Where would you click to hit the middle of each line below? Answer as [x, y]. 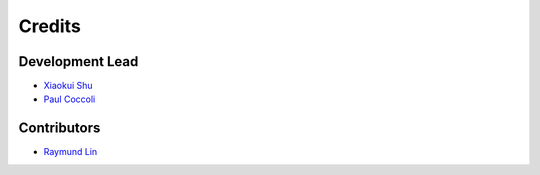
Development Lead [78, 61]
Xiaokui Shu [68, 86]
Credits [50, 26]
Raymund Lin [70, 152]
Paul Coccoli [69, 99]
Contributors [59, 128]
